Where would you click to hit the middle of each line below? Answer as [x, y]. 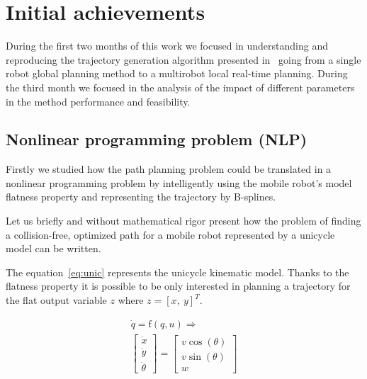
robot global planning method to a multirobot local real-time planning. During [177, 73]
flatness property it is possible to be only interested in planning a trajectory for [178, 286]
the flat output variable [56, 300]
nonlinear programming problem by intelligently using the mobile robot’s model [179, 182]
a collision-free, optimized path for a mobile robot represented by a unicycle [170, 234]
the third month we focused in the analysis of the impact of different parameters [180, 87]
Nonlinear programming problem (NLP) [157, 139]
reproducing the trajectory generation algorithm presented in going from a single [183, 59]
